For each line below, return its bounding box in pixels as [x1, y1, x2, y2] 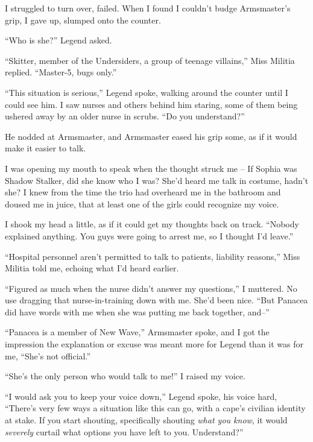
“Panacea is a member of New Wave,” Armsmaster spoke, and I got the [5, 326, 270, 338]
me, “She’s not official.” [5, 349, 91, 362]
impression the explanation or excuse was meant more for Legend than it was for [5, 338, 304, 350]
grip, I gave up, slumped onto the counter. [5, 13, 161, 26]
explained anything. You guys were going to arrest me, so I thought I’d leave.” [5, 229, 294, 242]
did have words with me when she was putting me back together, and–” [5, 305, 270, 318]
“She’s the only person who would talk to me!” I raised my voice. [5, 370, 245, 382]
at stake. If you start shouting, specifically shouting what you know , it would [5, 414, 288, 426]
